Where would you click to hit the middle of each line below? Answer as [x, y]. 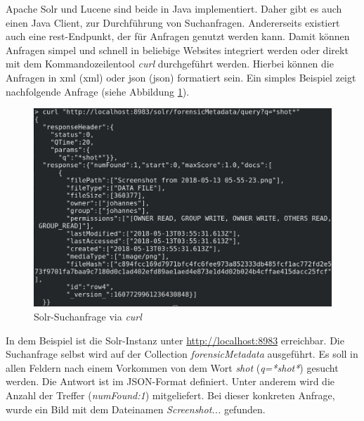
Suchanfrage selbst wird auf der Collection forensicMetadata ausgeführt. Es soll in [182, 354]
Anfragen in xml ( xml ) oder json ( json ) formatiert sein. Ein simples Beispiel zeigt [181, 77]
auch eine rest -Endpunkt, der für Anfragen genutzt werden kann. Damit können [178, 36]
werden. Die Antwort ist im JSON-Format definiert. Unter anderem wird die [170, 381]
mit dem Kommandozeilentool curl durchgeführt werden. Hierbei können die [170, 64]
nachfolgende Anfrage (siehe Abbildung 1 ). [98, 91]
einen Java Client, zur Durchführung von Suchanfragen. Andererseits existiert [173, 22]
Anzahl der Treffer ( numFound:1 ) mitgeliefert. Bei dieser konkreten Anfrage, [170, 395]
